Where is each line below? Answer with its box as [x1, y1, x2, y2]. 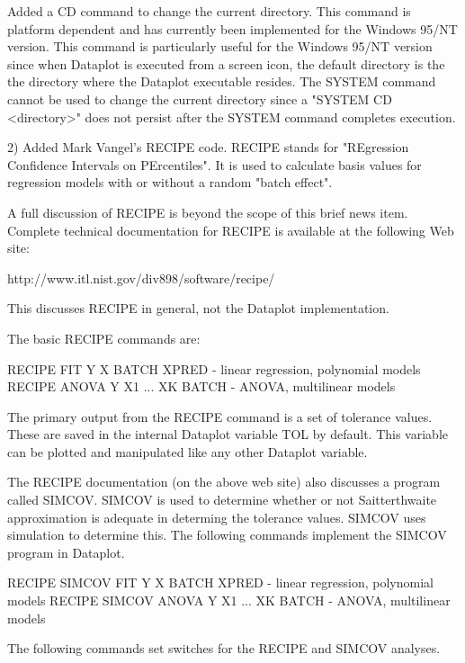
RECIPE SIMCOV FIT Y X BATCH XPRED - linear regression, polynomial [7, 573, 434, 592]
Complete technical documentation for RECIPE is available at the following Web [7, 220, 454, 239]
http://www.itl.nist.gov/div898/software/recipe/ [7, 268, 275, 287]
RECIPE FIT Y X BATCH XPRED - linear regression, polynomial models [7, 359, 421, 378]
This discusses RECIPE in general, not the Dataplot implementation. [7, 299, 389, 318]
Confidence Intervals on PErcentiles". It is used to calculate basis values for [7, 155, 422, 174]
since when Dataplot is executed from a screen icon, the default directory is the [7, 54, 445, 73]
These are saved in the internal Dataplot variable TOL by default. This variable [7, 425, 448, 443]
